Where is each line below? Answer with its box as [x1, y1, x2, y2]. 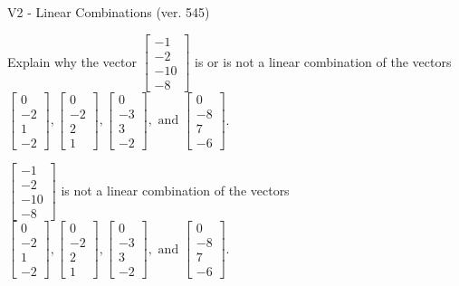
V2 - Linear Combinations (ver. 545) [7, 3, 210, 21]
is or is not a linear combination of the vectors [195, 52, 452, 71]
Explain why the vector [7, 52, 137, 71]
